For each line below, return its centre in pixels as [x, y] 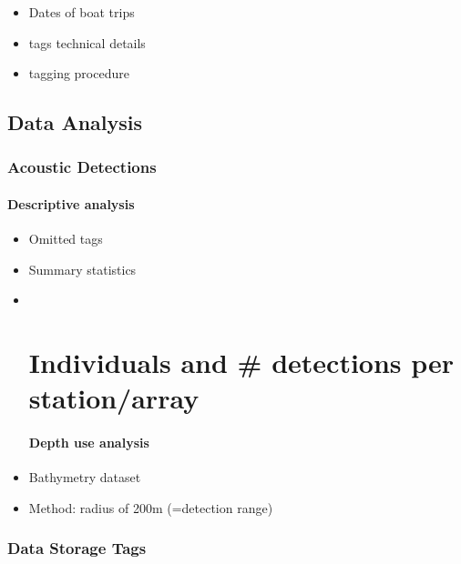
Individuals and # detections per [241, 363]
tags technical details [87, 42]
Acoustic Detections [82, 167]
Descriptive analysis [71, 204]
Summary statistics [82, 269]
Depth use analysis [89, 443]
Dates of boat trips [82, 12]
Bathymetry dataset [85, 477]
